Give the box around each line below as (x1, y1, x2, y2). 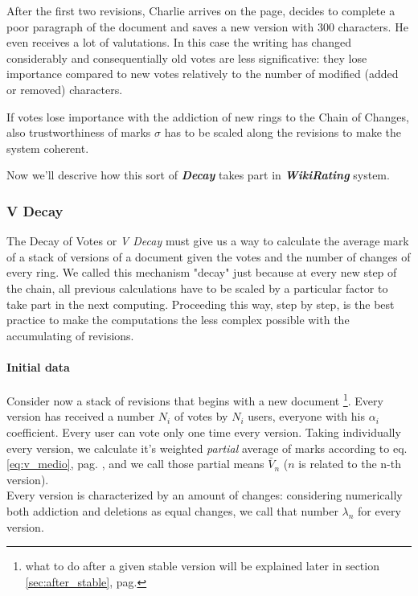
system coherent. (6, 139, 89, 156)
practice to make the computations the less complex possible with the (6, 311, 350, 328)
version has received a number (6, 408, 155, 425)
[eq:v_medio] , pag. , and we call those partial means (6, 455, 264, 472)
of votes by (174, 408, 228, 425)
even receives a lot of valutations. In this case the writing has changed (6, 34, 351, 51)
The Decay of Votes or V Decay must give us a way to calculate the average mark (6, 232, 409, 249)
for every (358, 502, 401, 519)
